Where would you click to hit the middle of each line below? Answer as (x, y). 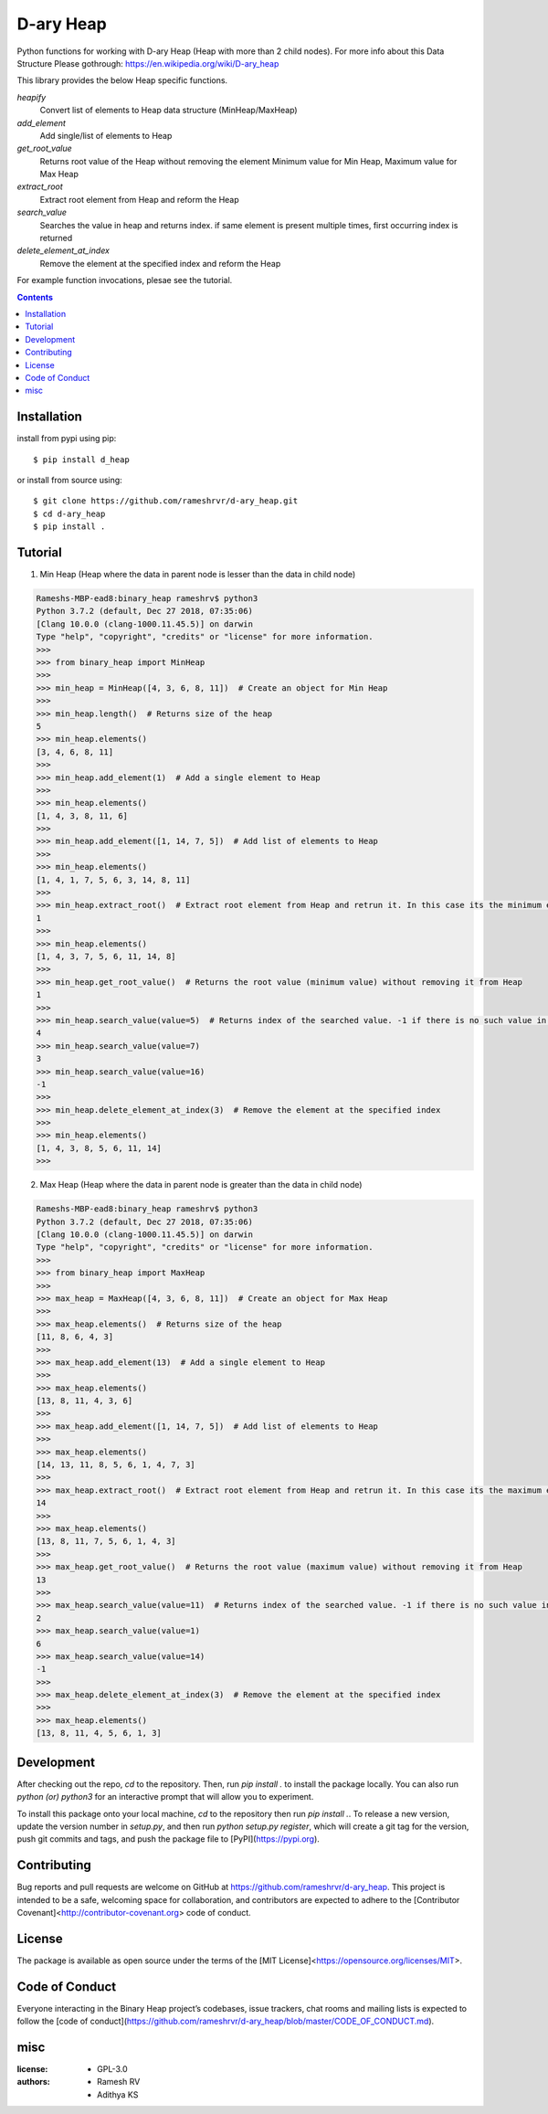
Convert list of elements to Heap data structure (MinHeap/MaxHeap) (169, 111)
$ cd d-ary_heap (69, 513)
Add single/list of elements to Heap (106, 135)
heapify (31, 97)
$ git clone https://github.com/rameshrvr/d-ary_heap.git (166, 501)
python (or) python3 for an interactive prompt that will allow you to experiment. (165, 1797)
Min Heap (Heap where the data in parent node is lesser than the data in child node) (198, 575)
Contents (35, 297)
